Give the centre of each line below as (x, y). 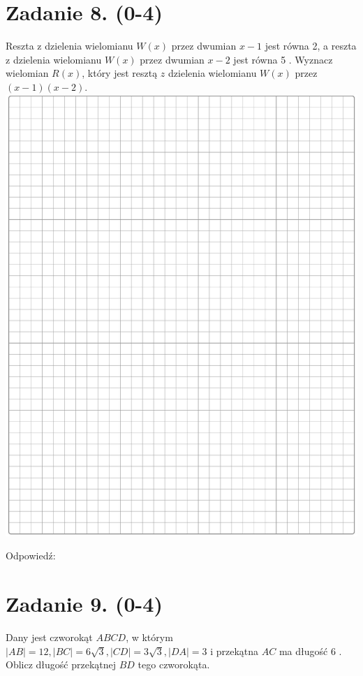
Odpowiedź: (31, 556)
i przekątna (235, 651)
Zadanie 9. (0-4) (84, 604)
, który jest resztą (120, 73)
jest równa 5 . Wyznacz (283, 59)
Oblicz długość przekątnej (61, 664)
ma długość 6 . (310, 651)
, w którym (149, 637)
